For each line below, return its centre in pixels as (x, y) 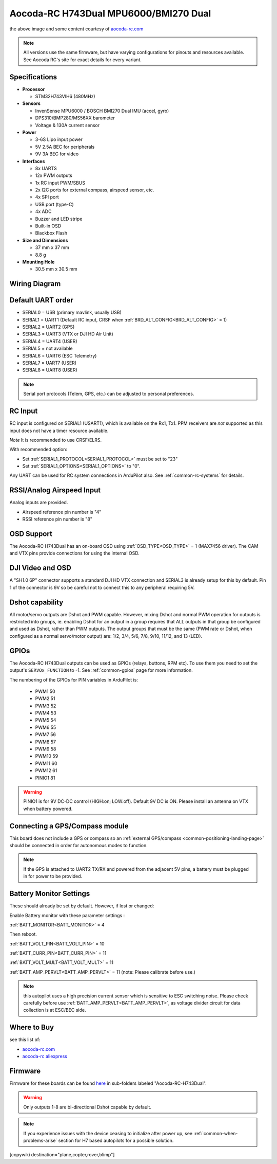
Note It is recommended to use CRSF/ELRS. (56, 440)
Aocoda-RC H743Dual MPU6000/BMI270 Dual (110, 13)
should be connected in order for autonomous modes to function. (79, 846)
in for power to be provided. (53, 876)
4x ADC (43, 211)
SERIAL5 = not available (47, 348)
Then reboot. (23, 934)
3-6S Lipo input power (59, 139)
